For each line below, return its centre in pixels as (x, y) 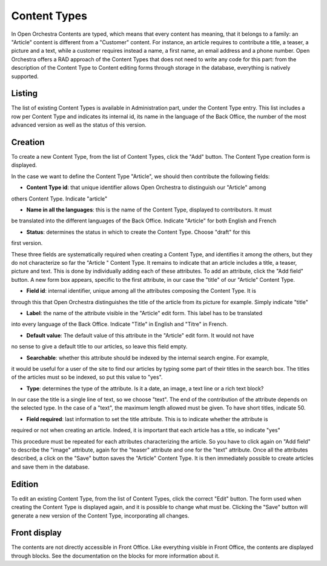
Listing (25, 94)
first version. (27, 243)
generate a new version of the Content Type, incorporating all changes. (100, 516)
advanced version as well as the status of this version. (79, 125)
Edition (25, 484)
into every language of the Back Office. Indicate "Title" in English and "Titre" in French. (120, 324)
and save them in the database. (51, 467)
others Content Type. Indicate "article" (59, 198)
